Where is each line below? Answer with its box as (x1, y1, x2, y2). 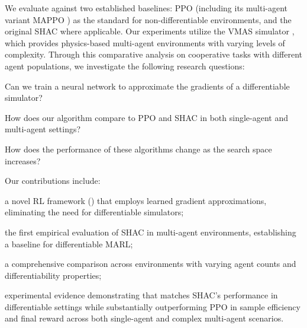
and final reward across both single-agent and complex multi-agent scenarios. (5, 312, 284, 324)
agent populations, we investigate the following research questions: (5, 59, 245, 72)
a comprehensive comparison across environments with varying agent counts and (5, 257, 296, 270)
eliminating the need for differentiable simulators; (5, 206, 184, 218)
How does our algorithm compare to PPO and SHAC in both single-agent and (5, 111, 289, 123)
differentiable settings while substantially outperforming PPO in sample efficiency (5, 300, 300, 313)
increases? (5, 154, 41, 167)
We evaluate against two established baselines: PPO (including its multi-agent (5, 2, 288, 14)
